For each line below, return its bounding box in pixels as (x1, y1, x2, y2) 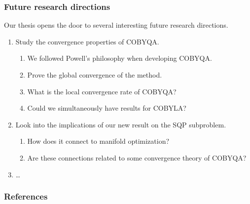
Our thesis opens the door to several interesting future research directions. (4, 20, 228, 30)
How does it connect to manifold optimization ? (27, 136, 170, 146)
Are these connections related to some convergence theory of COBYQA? (27, 152, 247, 163)
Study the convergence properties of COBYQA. (15, 36, 159, 46)
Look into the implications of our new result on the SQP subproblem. (15, 119, 226, 129)
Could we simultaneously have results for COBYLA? (27, 103, 186, 113)
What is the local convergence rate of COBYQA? (27, 86, 177, 96)
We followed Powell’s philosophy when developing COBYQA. (27, 53, 212, 63)
